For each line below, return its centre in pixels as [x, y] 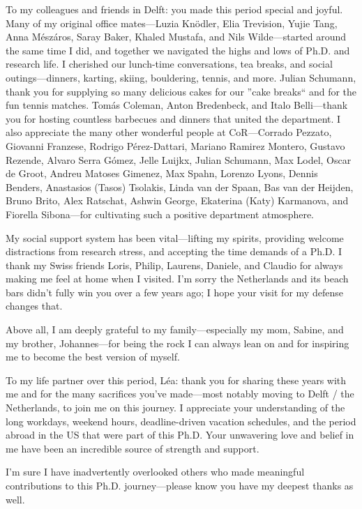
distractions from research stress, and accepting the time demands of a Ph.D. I [174, 251]
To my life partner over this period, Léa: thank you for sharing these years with [176, 380]
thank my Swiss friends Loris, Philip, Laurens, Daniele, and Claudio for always [174, 265]
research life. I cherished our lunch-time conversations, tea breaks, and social [169, 64]
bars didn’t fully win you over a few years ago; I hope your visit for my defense [174, 292]
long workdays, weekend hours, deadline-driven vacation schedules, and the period [181, 421]
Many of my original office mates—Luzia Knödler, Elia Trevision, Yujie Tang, [172, 23]
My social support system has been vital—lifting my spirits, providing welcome [175, 237]
